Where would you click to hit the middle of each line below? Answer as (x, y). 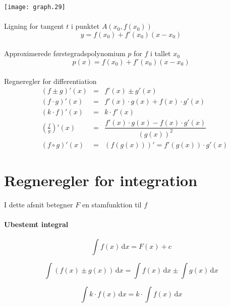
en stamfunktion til (112, 204)
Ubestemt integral (36, 224)
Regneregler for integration (101, 180)
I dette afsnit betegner (39, 204)
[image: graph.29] (35, 7)
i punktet (85, 26)
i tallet (161, 53)
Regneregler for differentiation (50, 81)
